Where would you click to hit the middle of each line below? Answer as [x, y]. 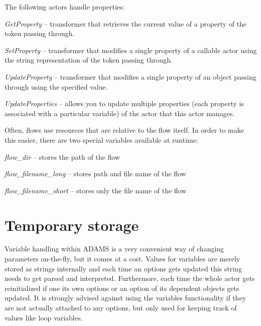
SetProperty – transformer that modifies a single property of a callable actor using [131, 50]
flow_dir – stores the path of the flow [62, 156]
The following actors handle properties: [65, 7]
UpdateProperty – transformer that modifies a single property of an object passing [130, 76]
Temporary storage [72, 225]
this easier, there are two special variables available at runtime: [101, 139]
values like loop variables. [44, 317]
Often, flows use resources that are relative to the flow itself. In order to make [124, 130]
